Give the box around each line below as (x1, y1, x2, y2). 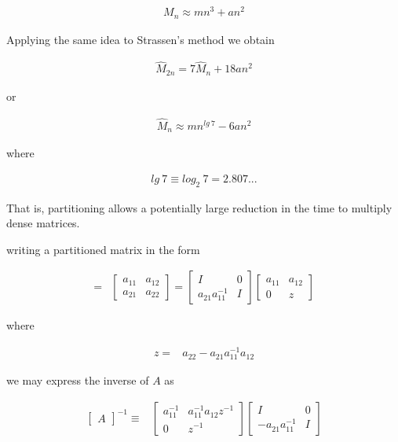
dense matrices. (6, 215, 80, 231)
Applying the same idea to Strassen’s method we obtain (6, 31, 275, 47)
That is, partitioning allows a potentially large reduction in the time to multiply (6, 199, 393, 215)
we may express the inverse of (6, 372, 149, 389)
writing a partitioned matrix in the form (6, 241, 200, 257)
